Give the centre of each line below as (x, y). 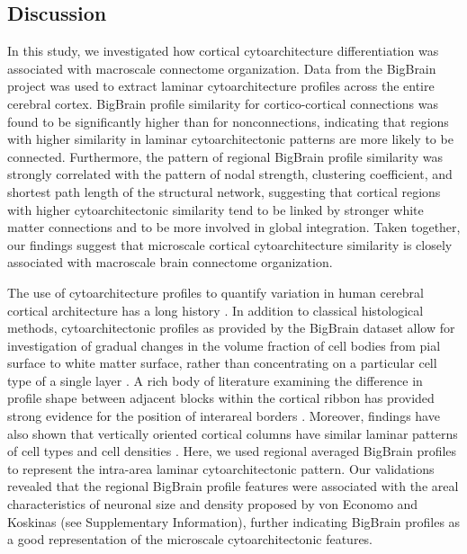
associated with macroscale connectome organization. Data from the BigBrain (222, 68)
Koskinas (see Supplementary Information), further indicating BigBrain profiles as (234, 521)
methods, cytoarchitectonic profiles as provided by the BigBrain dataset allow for (231, 328)
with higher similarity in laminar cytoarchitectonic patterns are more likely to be (230, 139)
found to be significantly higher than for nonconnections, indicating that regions (228, 121)
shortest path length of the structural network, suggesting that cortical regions (224, 191)
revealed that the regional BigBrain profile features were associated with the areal (233, 486)
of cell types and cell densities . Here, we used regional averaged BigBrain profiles (232, 451)
